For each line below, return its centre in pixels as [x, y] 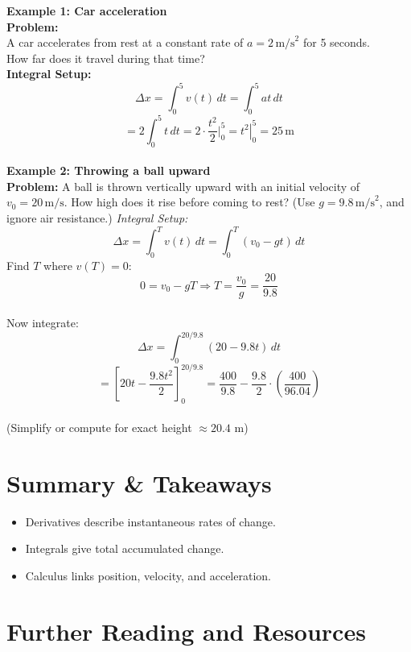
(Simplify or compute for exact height [99, 427]
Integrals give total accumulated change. [125, 548]
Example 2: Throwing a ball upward [109, 170]
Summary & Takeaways [139, 482]
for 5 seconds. [336, 42]
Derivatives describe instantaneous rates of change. [150, 521]
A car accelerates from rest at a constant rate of [125, 42]
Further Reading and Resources [186, 631]
